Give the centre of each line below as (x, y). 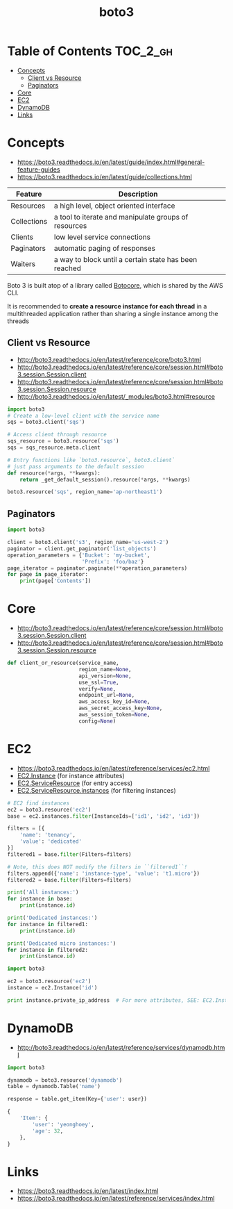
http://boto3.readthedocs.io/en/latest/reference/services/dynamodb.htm (121, 1047)
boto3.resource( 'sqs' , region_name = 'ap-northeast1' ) (85, 492)
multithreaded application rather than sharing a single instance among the (113, 313)
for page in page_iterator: (48, 575)
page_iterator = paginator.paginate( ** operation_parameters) (97, 568)
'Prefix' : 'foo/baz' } (113, 561)
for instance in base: (40, 899)
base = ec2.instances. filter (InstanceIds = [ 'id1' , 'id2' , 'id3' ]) (103, 816)
